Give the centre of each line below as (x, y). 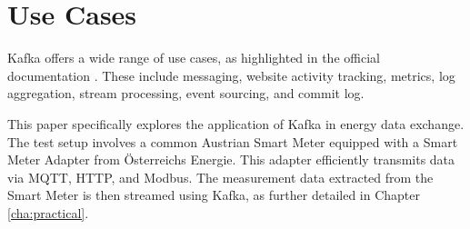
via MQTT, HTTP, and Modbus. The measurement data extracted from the (220, 177)
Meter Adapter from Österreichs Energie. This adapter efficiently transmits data (231, 159)
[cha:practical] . (48, 212)
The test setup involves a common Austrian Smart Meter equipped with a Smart (233, 141)
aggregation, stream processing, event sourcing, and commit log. (186, 93)
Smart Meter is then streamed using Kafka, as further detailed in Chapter (214, 195)
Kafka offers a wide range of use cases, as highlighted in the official (194, 58)
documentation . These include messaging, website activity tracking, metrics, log (231, 75)
